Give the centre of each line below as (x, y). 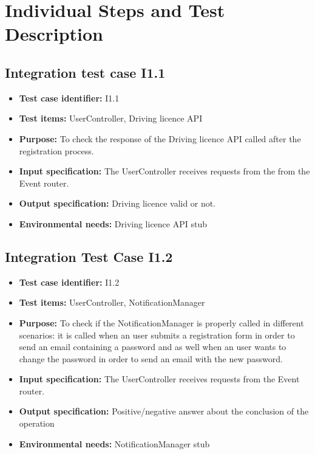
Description (54, 34)
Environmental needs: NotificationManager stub (114, 443)
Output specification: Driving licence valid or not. (117, 203)
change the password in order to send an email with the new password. (151, 358)
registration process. (56, 150)
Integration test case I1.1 (85, 72)
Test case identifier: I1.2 (69, 282)
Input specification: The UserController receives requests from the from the (164, 171)
